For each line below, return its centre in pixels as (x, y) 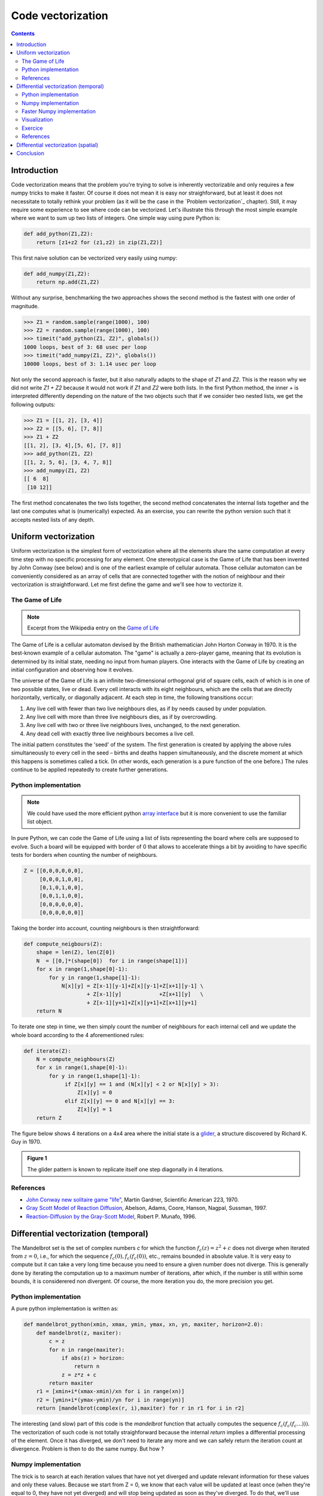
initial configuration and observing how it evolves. (72, 670)
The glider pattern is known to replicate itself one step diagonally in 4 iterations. (126, 1169)
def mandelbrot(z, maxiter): (79, 1333)
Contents (23, 34)
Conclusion (31, 153)
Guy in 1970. (26, 1142)
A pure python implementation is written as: (65, 1309)
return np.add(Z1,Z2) (68, 282)
